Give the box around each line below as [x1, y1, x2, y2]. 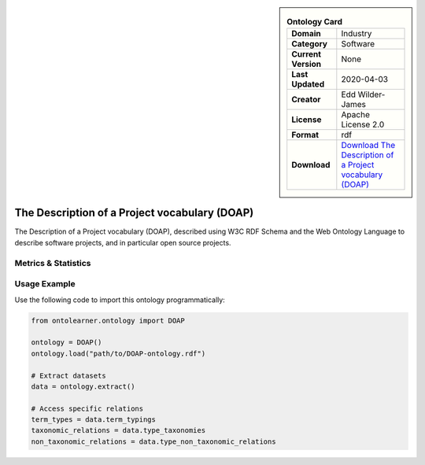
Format [291, 130, 319, 141]
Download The [341, 140, 396, 151]
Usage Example [14, 279, 76, 290]
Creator [291, 94, 321, 105]
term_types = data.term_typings [31, 415, 157, 424]
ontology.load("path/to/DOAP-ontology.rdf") [31, 349, 206, 358]
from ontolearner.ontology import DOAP [31, 316, 185, 325]
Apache [341, 109, 370, 120]
